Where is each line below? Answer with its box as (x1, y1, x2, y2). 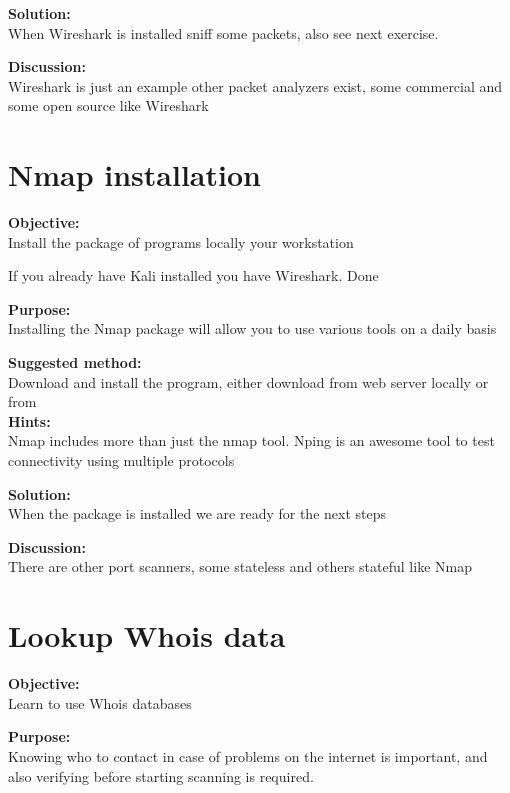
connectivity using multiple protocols (8, 450, 235, 471)
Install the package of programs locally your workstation (8, 231, 354, 252)
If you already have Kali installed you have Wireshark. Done (8, 265, 379, 286)
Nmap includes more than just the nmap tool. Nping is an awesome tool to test (8, 430, 495, 451)
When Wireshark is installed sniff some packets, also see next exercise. (8, 22, 439, 43)
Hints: (8, 410, 51, 431)
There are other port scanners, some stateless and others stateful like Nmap (8, 556, 472, 577)
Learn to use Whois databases (8, 692, 192, 713)
